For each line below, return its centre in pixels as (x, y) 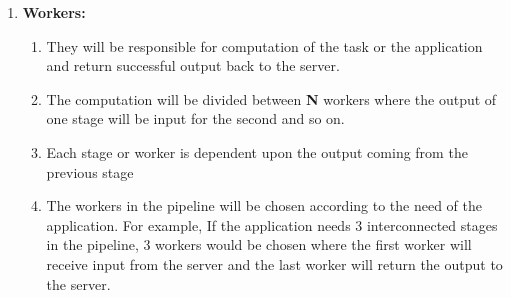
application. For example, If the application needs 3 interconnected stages (272, 224)
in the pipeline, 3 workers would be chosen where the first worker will (259, 244)
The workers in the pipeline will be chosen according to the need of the (264, 205)
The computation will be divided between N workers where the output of (271, 98)
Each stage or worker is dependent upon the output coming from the (257, 151)
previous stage (90, 171)
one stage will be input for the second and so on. (195, 118)
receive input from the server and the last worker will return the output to (274, 263)
